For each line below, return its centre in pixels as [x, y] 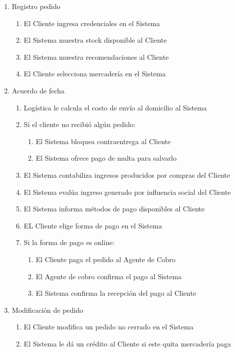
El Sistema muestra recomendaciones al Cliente [96, 56]
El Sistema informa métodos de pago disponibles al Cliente [114, 209]
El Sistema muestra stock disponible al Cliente [95, 40]
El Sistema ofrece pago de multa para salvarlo [106, 158]
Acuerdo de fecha [38, 90]
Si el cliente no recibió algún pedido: [80, 124]
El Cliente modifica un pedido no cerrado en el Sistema [108, 327]
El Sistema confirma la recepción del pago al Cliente [116, 293]
